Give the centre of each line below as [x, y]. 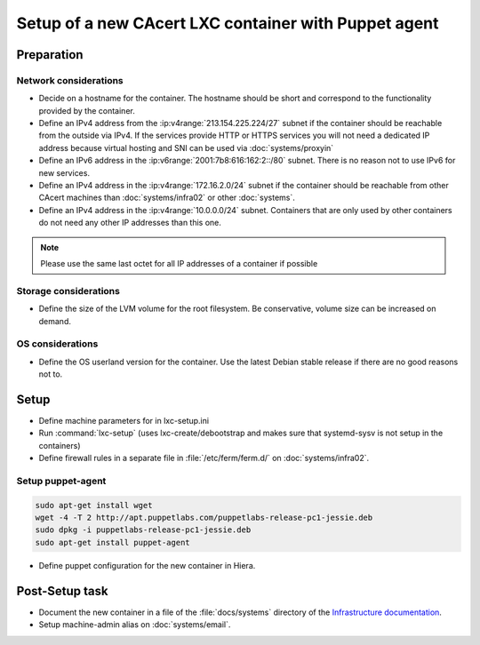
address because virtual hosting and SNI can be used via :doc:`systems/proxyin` [186, 147]
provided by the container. [87, 110]
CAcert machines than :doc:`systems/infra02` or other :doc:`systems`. [167, 198]
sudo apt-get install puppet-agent [112, 542]
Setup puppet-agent [61, 481]
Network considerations [70, 80]
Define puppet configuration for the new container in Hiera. [147, 565]
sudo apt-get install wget [94, 505]
